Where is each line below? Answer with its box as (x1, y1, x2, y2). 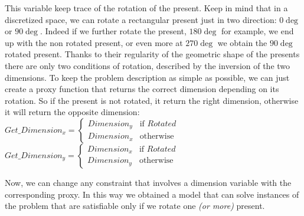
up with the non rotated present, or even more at (5, 36, 183, 48)
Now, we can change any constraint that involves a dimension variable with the (5, 176, 292, 188)
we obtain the (217, 36, 267, 48)
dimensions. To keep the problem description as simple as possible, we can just (5, 71, 290, 83)
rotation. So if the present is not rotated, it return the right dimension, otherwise (5, 94, 299, 106)
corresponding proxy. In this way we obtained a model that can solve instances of (5, 188, 299, 200)
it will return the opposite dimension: (5, 106, 140, 118)
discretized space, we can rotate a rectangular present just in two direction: (5, 13, 277, 25)
